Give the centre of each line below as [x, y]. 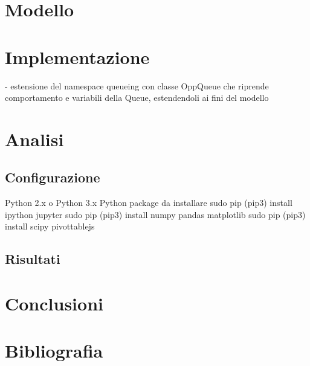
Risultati [33, 259]
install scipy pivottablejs [50, 226]
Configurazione [53, 177]
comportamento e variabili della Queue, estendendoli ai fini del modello [137, 98]
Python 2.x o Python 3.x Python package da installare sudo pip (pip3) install [149, 203]
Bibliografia [54, 351]
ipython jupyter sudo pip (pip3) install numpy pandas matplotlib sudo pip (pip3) [155, 214]
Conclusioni [54, 303]
